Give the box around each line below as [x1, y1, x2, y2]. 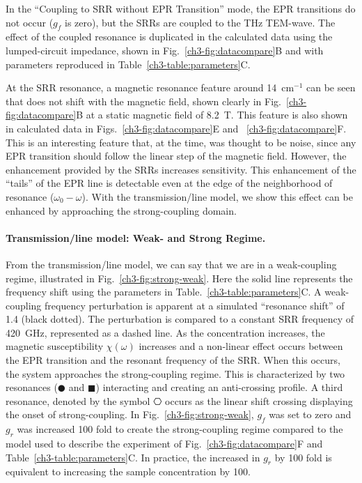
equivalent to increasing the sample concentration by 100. [6, 464, 251, 479]
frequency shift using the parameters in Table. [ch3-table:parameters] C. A [6, 284, 322, 299]
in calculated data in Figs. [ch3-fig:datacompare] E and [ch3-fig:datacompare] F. [6, 121, 347, 135]
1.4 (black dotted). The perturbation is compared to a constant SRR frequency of [6, 312, 354, 326]
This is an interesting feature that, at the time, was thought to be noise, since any [6, 135, 356, 149]
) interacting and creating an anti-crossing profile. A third [95, 380, 343, 394]
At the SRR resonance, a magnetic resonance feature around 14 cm [6, 80, 294, 95]
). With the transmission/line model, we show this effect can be [81, 189, 353, 204]
